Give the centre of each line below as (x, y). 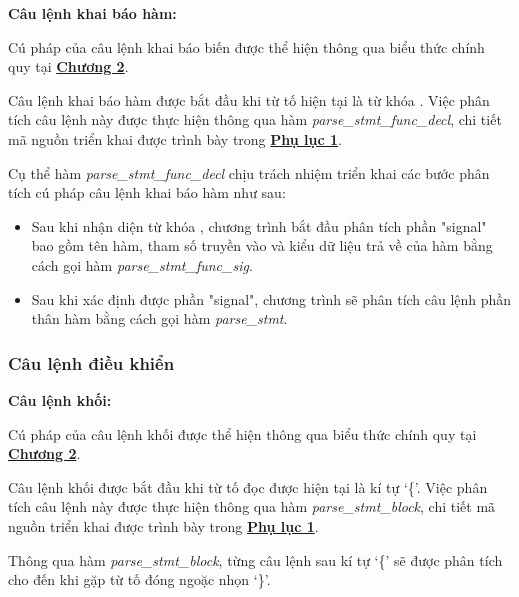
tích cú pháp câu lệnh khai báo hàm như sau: (147, 192)
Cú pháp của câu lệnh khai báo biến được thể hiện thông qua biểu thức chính (246, 46)
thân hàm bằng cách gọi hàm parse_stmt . (159, 318)
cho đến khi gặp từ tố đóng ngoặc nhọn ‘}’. (139, 579)
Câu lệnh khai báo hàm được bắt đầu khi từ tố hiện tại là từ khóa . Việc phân (249, 99)
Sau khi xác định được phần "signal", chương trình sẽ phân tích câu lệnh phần (271, 298)
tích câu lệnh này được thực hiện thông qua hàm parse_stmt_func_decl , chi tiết (255, 119)
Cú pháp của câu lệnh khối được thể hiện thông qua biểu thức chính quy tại (242, 433)
